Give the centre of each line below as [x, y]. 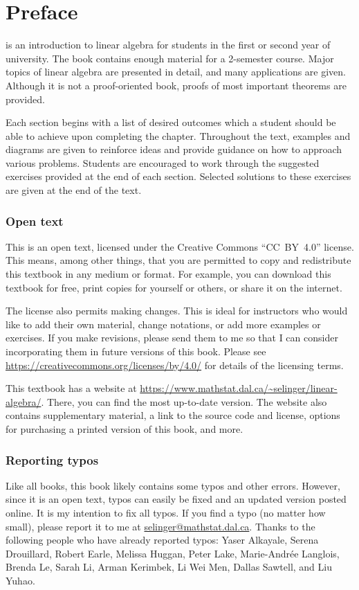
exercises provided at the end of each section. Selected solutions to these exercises [178, 176]
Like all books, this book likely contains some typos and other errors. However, [173, 485]
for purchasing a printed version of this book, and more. [125, 429]
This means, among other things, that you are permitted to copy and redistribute [178, 260]
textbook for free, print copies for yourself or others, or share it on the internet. [174, 287]
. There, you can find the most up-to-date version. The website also [184, 401]
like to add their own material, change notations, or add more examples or [163, 324]
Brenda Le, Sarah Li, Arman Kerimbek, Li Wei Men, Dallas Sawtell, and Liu [169, 567]
